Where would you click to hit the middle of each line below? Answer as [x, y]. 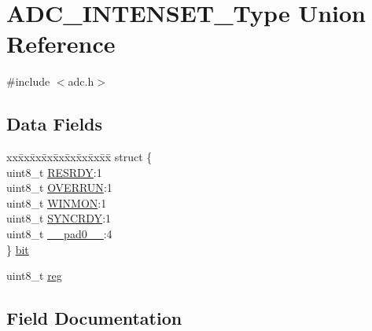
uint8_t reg [34, 276]
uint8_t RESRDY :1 [54, 172]
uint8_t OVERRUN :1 [59, 188]
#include [28, 81]
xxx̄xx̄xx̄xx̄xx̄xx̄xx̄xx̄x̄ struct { [79, 157]
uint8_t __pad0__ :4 [59, 234]
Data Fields [55, 124]
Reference [61, 44]
